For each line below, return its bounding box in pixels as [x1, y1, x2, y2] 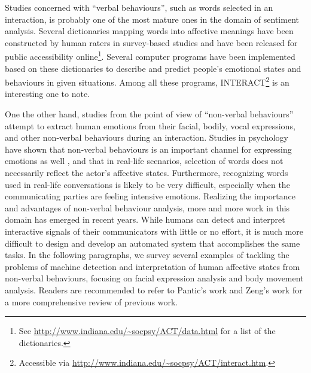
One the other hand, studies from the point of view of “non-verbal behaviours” [5, 108, 294, 120]
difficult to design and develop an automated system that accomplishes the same [5, 236, 300, 249]
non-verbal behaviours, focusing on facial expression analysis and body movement [5, 272, 304, 284]
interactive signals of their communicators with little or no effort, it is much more [5, 225, 304, 237]
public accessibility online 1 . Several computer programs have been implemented [5, 48, 295, 63]
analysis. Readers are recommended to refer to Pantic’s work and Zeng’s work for [5, 283, 303, 296]
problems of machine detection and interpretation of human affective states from [5, 260, 300, 272]
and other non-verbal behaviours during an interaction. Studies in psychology [5, 131, 288, 144]
